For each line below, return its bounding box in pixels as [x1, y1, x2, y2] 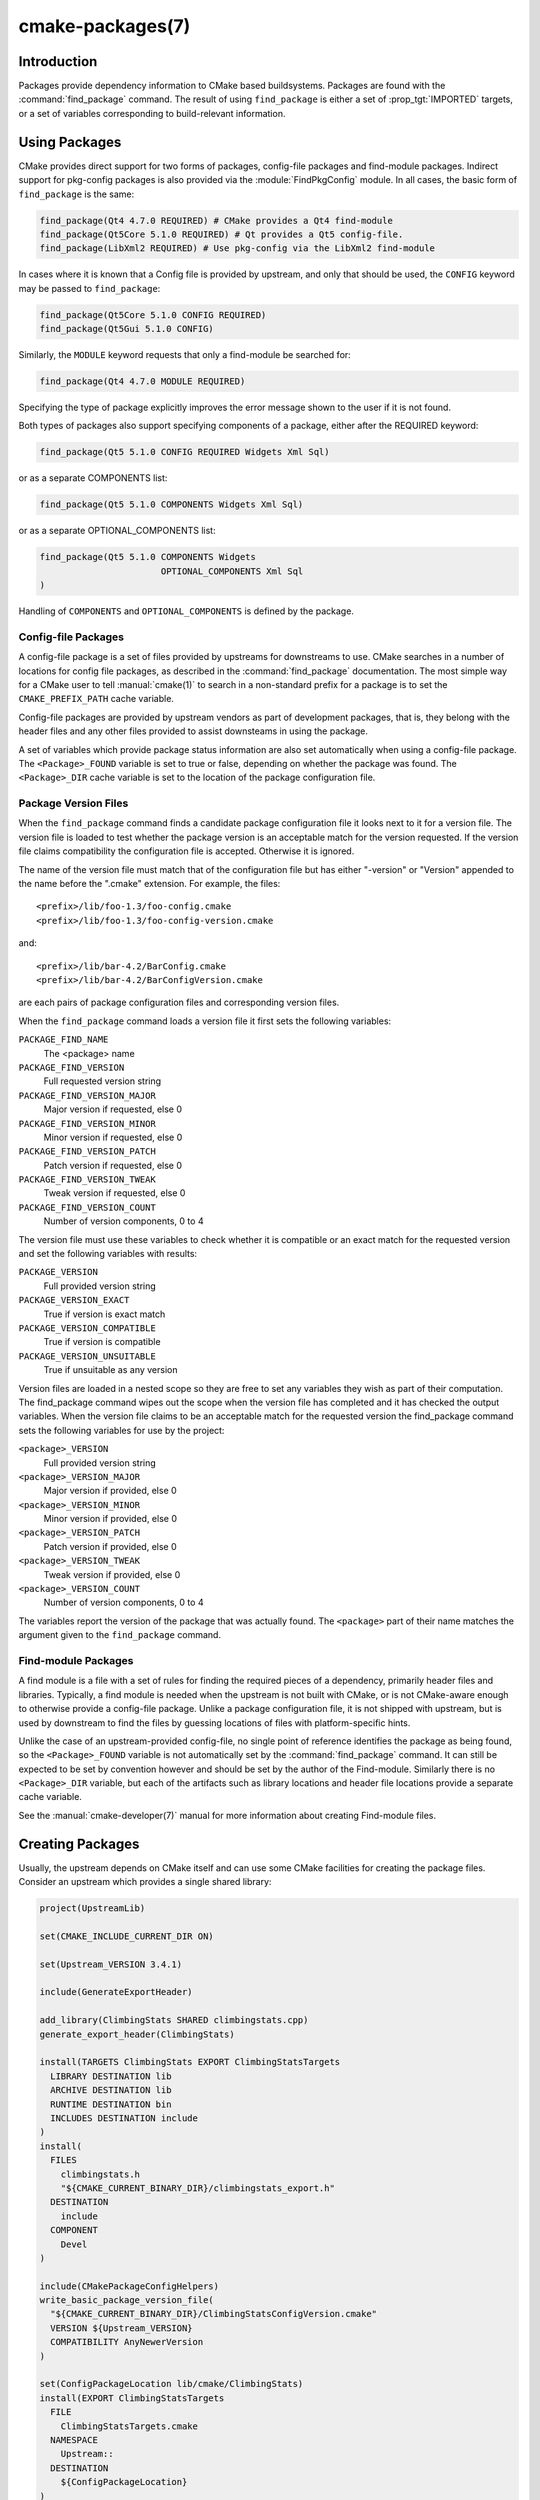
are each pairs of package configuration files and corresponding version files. [18, 996, 340, 1009]
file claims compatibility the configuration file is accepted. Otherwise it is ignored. [18, 845, 355, 857]
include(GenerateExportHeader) [39, 1986, 194, 1998]
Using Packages [18, 133, 122, 150]
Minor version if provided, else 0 [43, 1513, 177, 1525]
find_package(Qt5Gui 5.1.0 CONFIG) [39, 323, 214, 335]
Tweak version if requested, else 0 [43, 1187, 186, 1199]
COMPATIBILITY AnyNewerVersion [50, 2336, 204, 2348]
